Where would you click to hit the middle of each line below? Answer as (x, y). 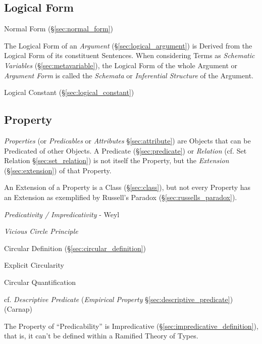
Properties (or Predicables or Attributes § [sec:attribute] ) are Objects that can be (127, 140)
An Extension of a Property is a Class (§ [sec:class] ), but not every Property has (127, 187)
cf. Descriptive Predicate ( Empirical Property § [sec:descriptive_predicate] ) (119, 299)
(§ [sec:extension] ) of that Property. (58, 170)
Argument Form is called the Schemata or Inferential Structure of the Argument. (129, 75)
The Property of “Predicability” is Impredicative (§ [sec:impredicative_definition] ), (131, 326)
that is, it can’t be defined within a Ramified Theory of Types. (101, 336)
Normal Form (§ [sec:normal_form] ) (59, 29)
